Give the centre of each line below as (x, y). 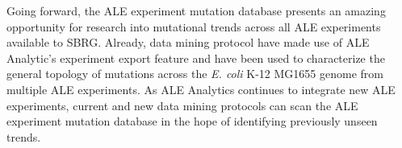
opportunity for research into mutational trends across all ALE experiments (194, 26)
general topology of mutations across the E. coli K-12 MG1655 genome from (195, 74)
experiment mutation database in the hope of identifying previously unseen (192, 121)
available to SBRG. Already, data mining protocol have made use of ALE (188, 42)
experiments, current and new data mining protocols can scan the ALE (182, 105)
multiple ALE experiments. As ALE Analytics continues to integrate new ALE (201, 89)
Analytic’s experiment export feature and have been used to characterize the (196, 58)
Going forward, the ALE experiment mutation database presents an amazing (196, 10)
